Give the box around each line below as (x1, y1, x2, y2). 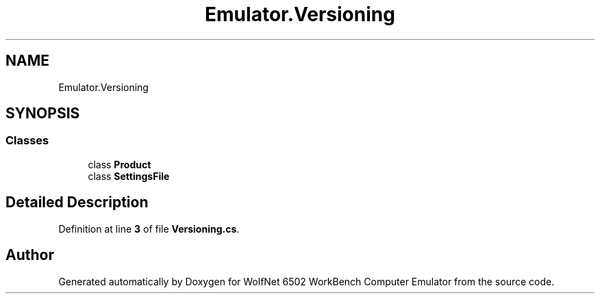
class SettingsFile (88, 170, 170, 182)
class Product (88, 158, 151, 170)
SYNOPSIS (5, 105, 80, 122)
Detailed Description (5, 194, 149, 211)
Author (5, 246, 54, 264)
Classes (5, 133, 49, 148)
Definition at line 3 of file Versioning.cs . (58, 222, 240, 235)
